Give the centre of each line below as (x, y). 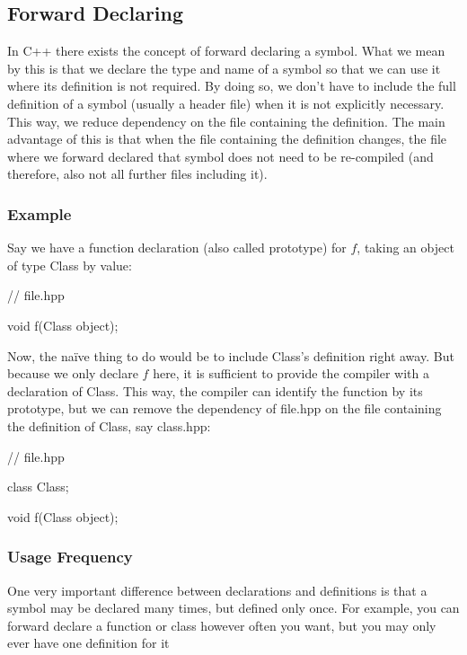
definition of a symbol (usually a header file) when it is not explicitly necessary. (226, 103)
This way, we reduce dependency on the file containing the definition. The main (226, 121)
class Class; (38, 487)
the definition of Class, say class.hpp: (109, 425)
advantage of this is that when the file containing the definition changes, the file (227, 139)
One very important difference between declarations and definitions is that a (217, 590)
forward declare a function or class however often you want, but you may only (222, 625)
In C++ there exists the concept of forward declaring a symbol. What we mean (226, 51)
